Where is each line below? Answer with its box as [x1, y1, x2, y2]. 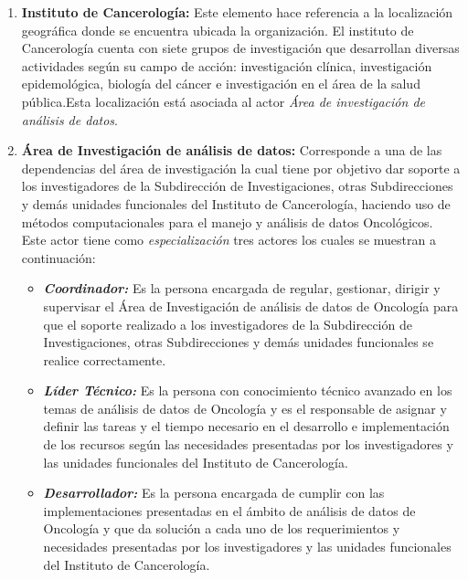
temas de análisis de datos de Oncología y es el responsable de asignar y [43, 398, 447, 417]
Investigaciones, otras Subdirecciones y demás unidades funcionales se [43, 332, 434, 352]
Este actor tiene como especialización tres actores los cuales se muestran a [21, 230, 436, 249]
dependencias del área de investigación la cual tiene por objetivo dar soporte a [21, 158, 461, 177]
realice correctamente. [43, 350, 166, 369]
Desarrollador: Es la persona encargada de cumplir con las [43, 483, 385, 502]
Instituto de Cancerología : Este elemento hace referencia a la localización [21, 3, 453, 21]
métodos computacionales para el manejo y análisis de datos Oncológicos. [21, 212, 433, 231]
